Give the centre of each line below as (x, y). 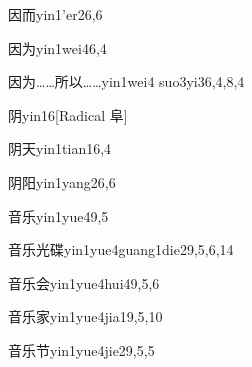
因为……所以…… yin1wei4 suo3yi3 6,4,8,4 (126, 81)
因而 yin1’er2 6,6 (55, 14)
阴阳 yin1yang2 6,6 (62, 181)
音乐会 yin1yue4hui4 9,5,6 (84, 282)
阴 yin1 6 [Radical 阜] (68, 114)
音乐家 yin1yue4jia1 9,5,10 (85, 316)
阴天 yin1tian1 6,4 (60, 148)
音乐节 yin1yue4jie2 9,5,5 (81, 349)
